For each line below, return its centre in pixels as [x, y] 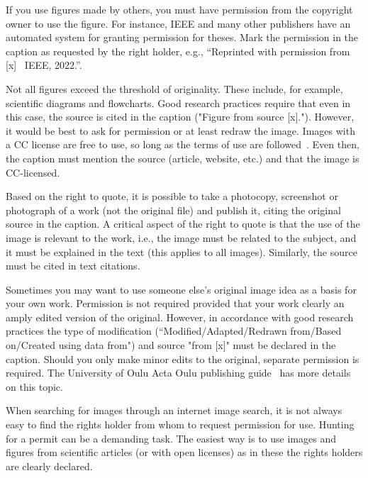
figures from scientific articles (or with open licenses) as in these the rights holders [184, 452]
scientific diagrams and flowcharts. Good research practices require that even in [178, 102]
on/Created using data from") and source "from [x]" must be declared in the [171, 345]
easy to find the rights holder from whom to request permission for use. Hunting [180, 424]
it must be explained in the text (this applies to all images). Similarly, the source [182, 251]
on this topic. [34, 386]
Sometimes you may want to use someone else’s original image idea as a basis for [181, 289]
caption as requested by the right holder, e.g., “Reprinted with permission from [178, 51]
